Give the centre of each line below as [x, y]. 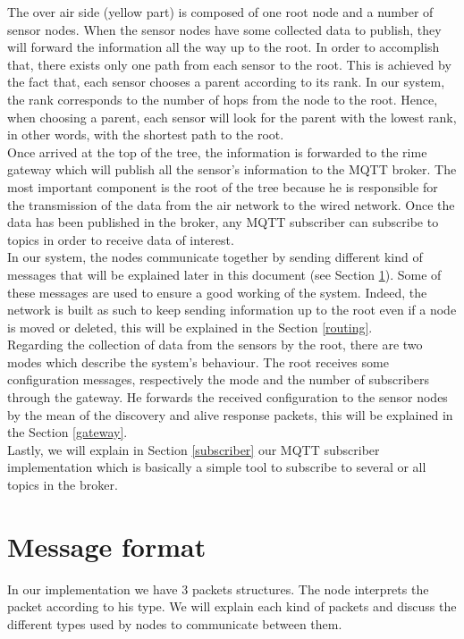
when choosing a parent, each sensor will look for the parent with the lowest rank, [232, 117]
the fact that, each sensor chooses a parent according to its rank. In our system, [226, 82]
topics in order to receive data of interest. [121, 239]
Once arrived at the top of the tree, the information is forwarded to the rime [217, 151]
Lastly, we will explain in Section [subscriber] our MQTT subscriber [194, 449]
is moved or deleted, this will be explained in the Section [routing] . [190, 327]
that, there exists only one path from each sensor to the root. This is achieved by [229, 64]
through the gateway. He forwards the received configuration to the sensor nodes [228, 397]
